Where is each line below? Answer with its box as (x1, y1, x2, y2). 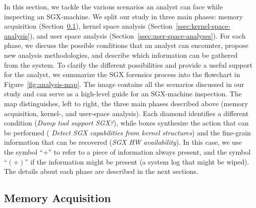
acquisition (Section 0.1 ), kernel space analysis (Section (4, 21, 173, 31)
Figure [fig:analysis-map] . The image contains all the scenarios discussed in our (4, 79, 245, 89)
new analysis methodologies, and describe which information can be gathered (4, 49, 238, 60)
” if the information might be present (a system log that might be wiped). (24, 156, 249, 166)
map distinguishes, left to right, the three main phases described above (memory (4, 98, 248, 108)
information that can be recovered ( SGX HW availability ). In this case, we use (4, 137, 242, 147)
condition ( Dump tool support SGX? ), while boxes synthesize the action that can (4, 118, 249, 128)
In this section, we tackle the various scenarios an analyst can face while (4, 1, 223, 11)
